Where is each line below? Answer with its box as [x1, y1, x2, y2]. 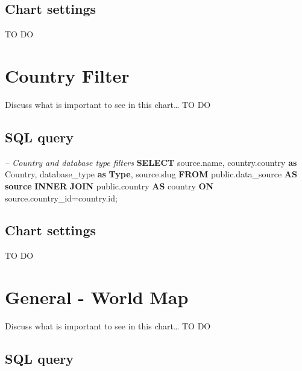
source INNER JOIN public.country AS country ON [5, 179, 214, 192]
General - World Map [5, 285, 189, 309]
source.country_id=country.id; [5, 191, 118, 204]
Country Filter [5, 63, 130, 87]
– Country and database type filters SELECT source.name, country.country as [5, 156, 297, 168]
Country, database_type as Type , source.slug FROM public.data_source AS [5, 168, 297, 180]
